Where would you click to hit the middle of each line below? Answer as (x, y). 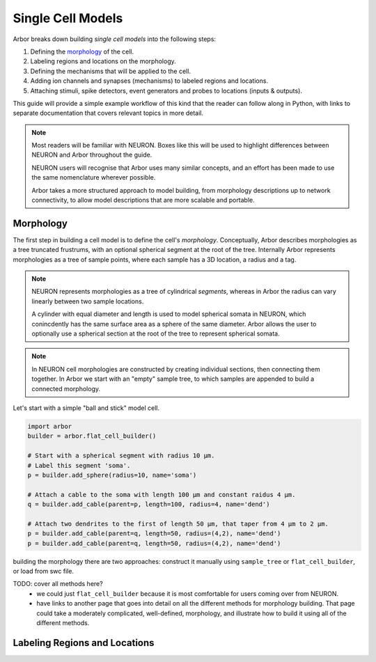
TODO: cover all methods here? (58, 584)
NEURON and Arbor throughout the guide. (92, 155)
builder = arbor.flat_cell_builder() (92, 436)
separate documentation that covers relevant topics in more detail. (108, 113)
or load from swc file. (44, 572)
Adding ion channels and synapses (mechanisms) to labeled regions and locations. (149, 81)
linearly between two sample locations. (88, 301)
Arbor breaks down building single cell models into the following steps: (114, 39)
